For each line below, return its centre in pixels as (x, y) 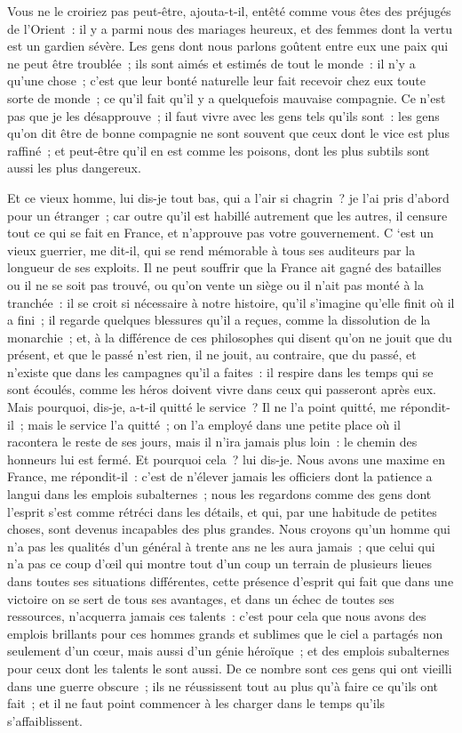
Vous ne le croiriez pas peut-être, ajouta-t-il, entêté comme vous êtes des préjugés (229, 11)
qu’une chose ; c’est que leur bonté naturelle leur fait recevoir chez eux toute (216, 81)
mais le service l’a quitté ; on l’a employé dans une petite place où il (214, 424)
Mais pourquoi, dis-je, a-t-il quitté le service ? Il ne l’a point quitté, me (202, 407)
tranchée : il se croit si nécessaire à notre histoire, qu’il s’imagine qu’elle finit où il (231, 302)
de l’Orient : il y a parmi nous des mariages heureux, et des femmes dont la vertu (230, 28)
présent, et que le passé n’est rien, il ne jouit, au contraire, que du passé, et (212, 354)
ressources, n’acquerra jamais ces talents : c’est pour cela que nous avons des (217, 616)
